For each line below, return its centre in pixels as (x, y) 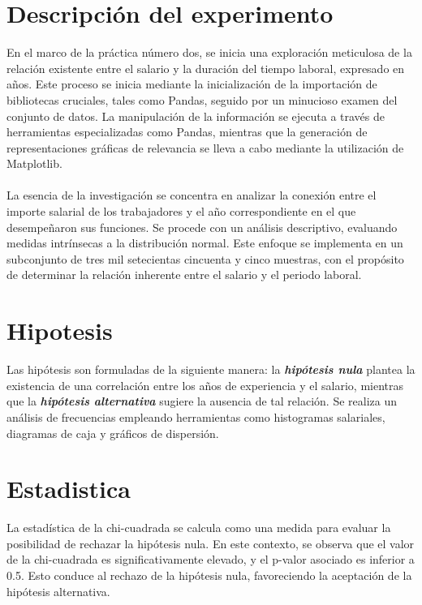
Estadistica (69, 489)
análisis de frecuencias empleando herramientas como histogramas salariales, (196, 416)
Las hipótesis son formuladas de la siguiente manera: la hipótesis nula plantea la (211, 369)
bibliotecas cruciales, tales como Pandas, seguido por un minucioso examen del (202, 99)
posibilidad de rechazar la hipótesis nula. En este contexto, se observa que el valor (211, 543)
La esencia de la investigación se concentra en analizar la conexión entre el (192, 195)
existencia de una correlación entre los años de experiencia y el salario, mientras (205, 385)
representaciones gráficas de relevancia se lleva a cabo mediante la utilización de (205, 147)
